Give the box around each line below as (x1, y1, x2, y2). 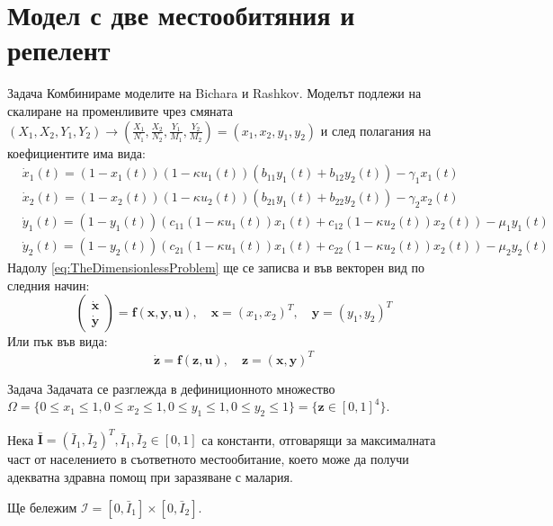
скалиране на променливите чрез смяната (7, 101, 233, 120)
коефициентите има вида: (7, 143, 146, 162)
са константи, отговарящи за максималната (201, 430, 436, 449)
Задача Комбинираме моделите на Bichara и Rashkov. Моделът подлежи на (7, 84, 422, 103)
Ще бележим (7, 497, 77, 516)
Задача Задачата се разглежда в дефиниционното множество (7, 379, 335, 397)
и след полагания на (320, 120, 432, 139)
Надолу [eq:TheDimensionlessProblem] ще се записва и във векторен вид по (7, 258, 425, 277)
